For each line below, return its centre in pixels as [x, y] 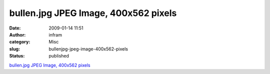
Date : [15, 28]
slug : [14, 49]
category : [20, 42]
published [59, 56]
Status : [17, 56]
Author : [17, 34]
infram [55, 34]
